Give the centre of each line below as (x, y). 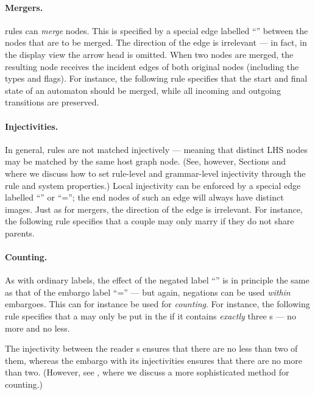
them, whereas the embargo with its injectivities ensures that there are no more (154, 360)
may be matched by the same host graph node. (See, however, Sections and (146, 161)
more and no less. (37, 328)
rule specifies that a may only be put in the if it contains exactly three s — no (150, 316)
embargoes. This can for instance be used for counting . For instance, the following (157, 304)
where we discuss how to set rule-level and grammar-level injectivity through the (155, 173)
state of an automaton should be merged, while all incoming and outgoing (143, 90)
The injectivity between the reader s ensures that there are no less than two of (151, 348)
